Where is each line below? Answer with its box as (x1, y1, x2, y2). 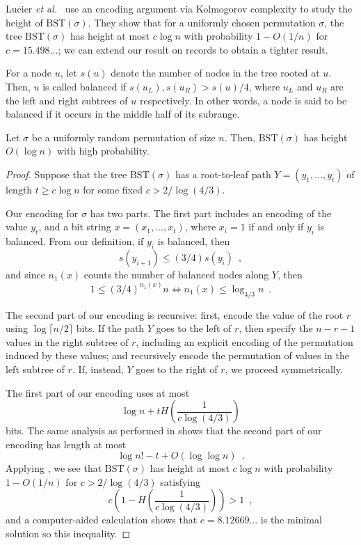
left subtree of (6, 361, 65, 376)
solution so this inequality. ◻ (6, 526, 131, 541)
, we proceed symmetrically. (225, 361, 343, 376)
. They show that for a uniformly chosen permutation (88, 15, 316, 29)
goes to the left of (156, 321, 232, 335)
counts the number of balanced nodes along (83, 267, 269, 281)
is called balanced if (42, 79, 127, 93)
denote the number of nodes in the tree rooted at (111, 65, 320, 80)
